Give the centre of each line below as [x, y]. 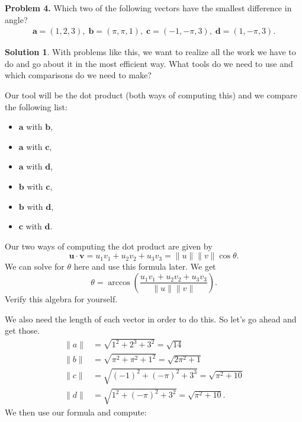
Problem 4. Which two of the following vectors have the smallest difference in [148, 8]
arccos [119, 282]
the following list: [36, 106]
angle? [16, 19]
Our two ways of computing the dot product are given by [109, 246]
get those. [23, 330]
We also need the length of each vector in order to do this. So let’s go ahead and [151, 319]
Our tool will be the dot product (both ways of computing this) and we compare [151, 95]
